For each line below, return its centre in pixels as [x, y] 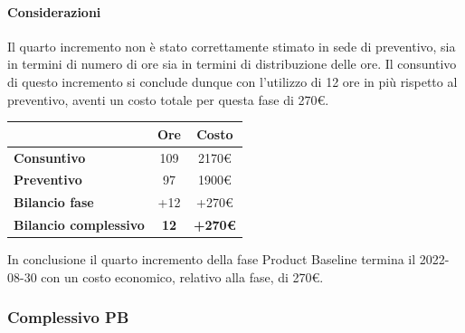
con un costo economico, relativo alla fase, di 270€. [182, 276]
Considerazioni [54, 11]
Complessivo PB [68, 317]
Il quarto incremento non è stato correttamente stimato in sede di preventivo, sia [232, 46]
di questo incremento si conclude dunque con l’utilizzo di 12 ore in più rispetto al [232, 81]
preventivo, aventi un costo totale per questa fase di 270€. [168, 99]
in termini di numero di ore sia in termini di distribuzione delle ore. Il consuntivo [232, 64]
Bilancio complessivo [79, 225]
